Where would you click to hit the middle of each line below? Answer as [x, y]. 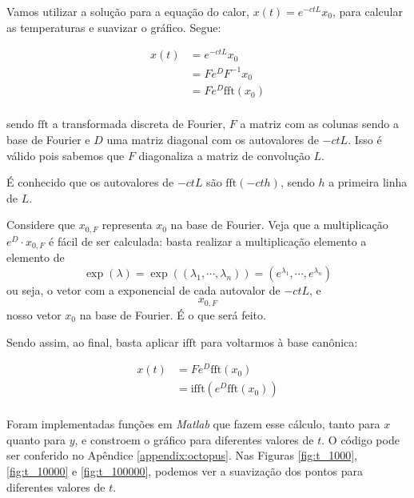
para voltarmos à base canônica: [279, 341]
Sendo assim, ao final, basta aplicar [93, 341]
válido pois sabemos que [66, 155]
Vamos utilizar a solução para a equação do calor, [128, 11]
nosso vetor [34, 314]
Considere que [41, 225]
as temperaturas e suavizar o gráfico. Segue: [114, 27]
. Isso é [365, 140]
